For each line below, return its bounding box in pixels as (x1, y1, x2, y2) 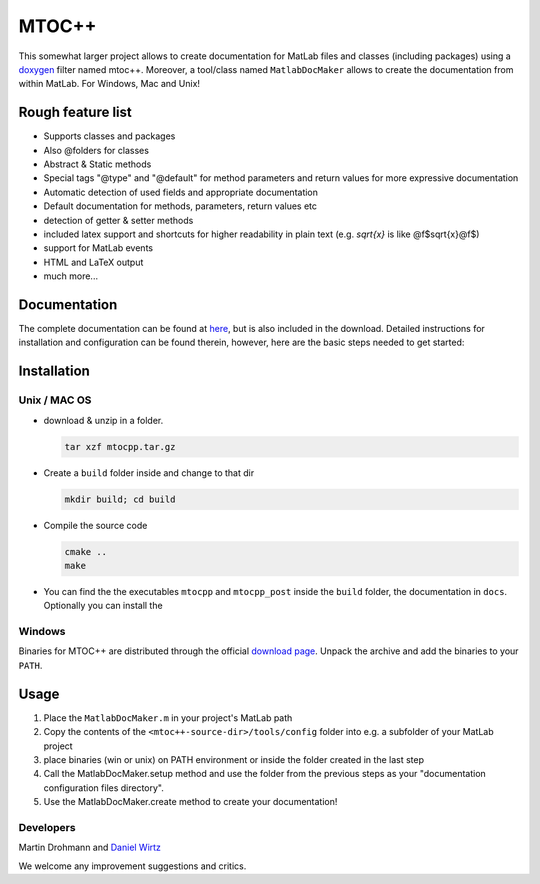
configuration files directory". (43, 781, 165, 794)
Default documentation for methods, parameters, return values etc (43, 200, 318, 212)
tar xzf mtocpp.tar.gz (64, 441, 176, 452)
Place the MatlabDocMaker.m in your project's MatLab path (43, 711, 293, 724)
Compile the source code (43, 519, 148, 531)
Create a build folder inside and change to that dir (43, 466, 255, 479)
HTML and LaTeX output (43, 256, 144, 268)
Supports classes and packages (43, 130, 176, 142)
